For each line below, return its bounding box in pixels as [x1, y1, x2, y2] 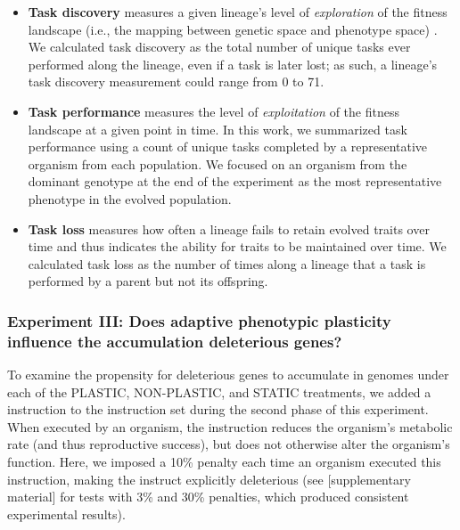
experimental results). [7, 504, 126, 523]
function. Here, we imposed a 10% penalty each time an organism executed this [7, 453, 441, 471]
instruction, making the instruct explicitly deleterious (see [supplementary [7, 469, 411, 488]
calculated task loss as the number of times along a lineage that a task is [28, 254, 426, 273]
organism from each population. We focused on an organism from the [28, 154, 407, 173]
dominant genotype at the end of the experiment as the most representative [28, 172, 442, 191]
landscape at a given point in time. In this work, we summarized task [28, 119, 407, 138]
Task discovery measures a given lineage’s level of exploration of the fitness [28, 3, 448, 20]
